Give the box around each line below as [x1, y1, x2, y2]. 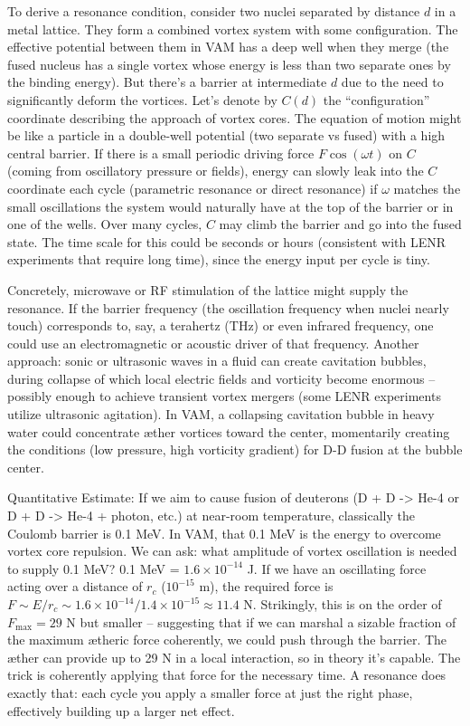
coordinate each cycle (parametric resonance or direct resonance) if [7, 178, 378, 197]
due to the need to [341, 72, 444, 91]
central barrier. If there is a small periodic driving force [7, 143, 315, 162]
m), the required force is [199, 577, 334, 596]
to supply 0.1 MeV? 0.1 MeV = [7, 559, 180, 578]
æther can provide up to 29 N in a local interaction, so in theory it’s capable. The [7, 647, 461, 666]
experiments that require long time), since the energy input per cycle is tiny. [7, 250, 430, 269]
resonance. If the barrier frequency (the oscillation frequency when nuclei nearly [7, 298, 449, 317]
